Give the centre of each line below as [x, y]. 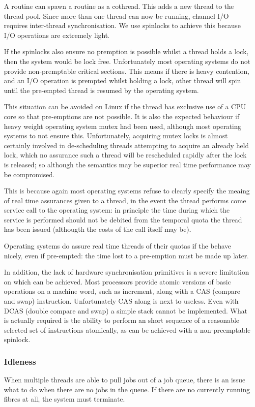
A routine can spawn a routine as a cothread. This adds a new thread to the [119, 6]
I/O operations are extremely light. [57, 35]
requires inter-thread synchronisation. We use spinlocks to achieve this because [122, 25]
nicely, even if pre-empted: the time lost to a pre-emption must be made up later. [127, 255]
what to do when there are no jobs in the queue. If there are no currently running [127, 389]
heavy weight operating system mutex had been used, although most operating [123, 126]
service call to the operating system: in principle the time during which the [117, 210]
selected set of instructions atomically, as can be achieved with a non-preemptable [127, 329]
